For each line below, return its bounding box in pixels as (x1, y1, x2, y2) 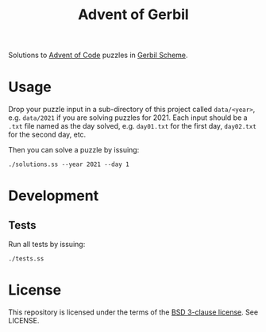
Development (8, 187, 99, 205)
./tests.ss (8, 255, 44, 263)
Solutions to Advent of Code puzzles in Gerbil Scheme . (8, 50, 188, 60)
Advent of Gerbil (78, 6, 189, 24)
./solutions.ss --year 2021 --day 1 (8, 160, 129, 168)
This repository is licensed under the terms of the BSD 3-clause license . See (8, 307, 259, 317)
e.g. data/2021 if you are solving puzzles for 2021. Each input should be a (8, 113, 248, 122)
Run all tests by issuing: (8, 240, 86, 249)
